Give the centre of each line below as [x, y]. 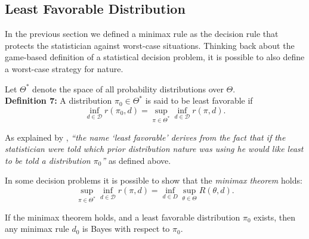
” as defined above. [136, 160]
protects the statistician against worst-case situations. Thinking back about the [150, 45]
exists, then [275, 217]
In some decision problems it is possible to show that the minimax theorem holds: [154, 180]
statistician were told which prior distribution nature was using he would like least [154, 149]
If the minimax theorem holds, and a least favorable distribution [123, 217]
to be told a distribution [48, 160]
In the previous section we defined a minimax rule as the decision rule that [142, 34]
